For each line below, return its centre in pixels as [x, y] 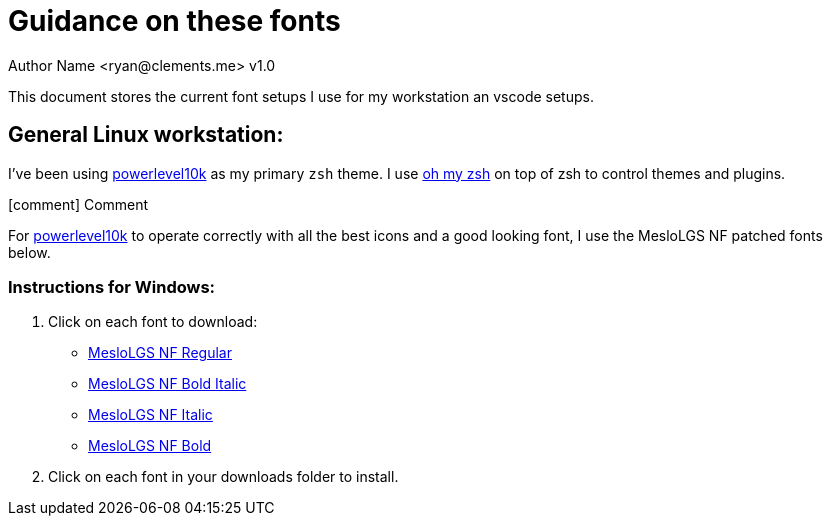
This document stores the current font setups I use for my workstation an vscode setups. [301, 96]
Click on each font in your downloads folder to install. [223, 477]
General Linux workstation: [146, 135]
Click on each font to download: [153, 322]
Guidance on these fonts [174, 21]
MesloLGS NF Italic [150, 415]
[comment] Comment [78, 204]
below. [29, 252]
